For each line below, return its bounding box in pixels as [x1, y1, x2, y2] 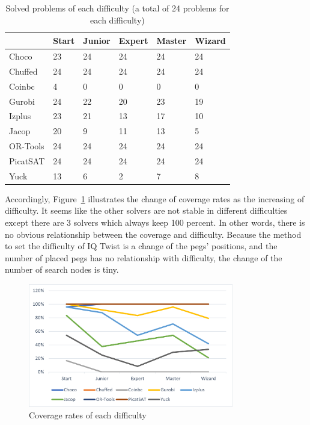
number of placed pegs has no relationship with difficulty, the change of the [5, 251, 282, 264]
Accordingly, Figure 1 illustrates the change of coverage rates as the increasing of [5, 192, 305, 205]
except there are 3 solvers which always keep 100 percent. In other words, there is [5, 216, 305, 229]
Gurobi [9, 95, 35, 107]
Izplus [9, 110, 31, 122]
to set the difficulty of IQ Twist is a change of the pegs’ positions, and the [5, 240, 278, 252]
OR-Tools [9, 140, 44, 152]
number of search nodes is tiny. [5, 263, 119, 276]
